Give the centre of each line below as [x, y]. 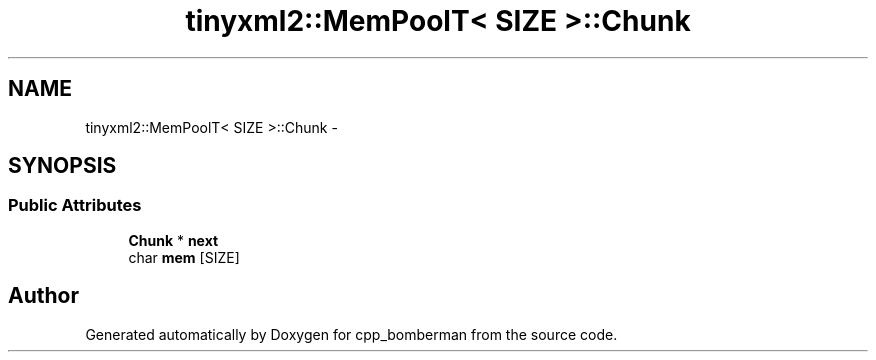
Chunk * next [173, 240]
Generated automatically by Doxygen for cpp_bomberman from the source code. [351, 334]
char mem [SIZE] [184, 257]
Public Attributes [75, 205]
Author [43, 296]
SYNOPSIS [62, 166]
